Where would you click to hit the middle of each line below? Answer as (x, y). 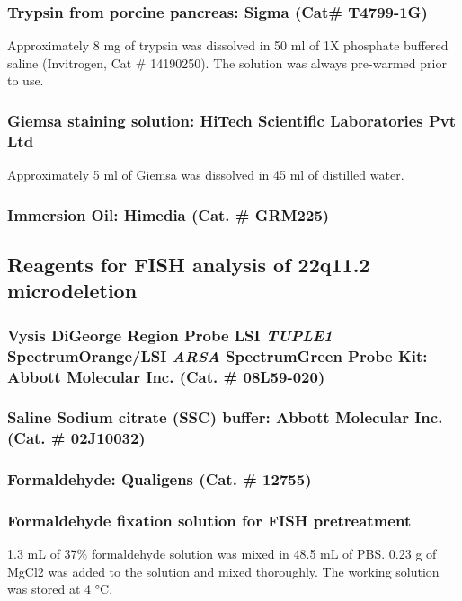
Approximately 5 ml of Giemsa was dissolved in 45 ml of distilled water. (206, 175)
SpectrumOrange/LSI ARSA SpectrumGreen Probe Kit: (218, 355)
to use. (26, 80)
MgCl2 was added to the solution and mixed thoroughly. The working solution (223, 571)
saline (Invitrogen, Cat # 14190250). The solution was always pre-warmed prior (227, 62)
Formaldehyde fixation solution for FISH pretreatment (209, 520)
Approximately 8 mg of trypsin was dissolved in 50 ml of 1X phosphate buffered (228, 45)
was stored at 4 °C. (60, 589)
